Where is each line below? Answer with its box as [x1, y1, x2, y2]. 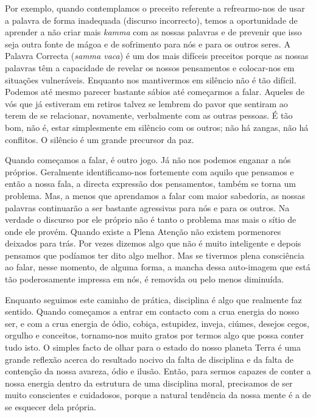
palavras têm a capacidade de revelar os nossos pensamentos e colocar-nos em [5, 61, 295, 74]
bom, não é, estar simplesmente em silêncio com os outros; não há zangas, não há [5, 121, 309, 133]
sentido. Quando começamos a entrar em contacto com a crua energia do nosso [5, 305, 299, 318]
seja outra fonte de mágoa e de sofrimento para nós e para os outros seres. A [5, 37, 290, 50]
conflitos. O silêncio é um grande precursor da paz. [5, 133, 194, 145]
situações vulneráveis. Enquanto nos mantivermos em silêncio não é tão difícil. [5, 73, 297, 86]
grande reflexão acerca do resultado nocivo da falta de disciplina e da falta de [5, 352, 293, 365]
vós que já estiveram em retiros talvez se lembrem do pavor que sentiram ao [5, 97, 288, 110]
